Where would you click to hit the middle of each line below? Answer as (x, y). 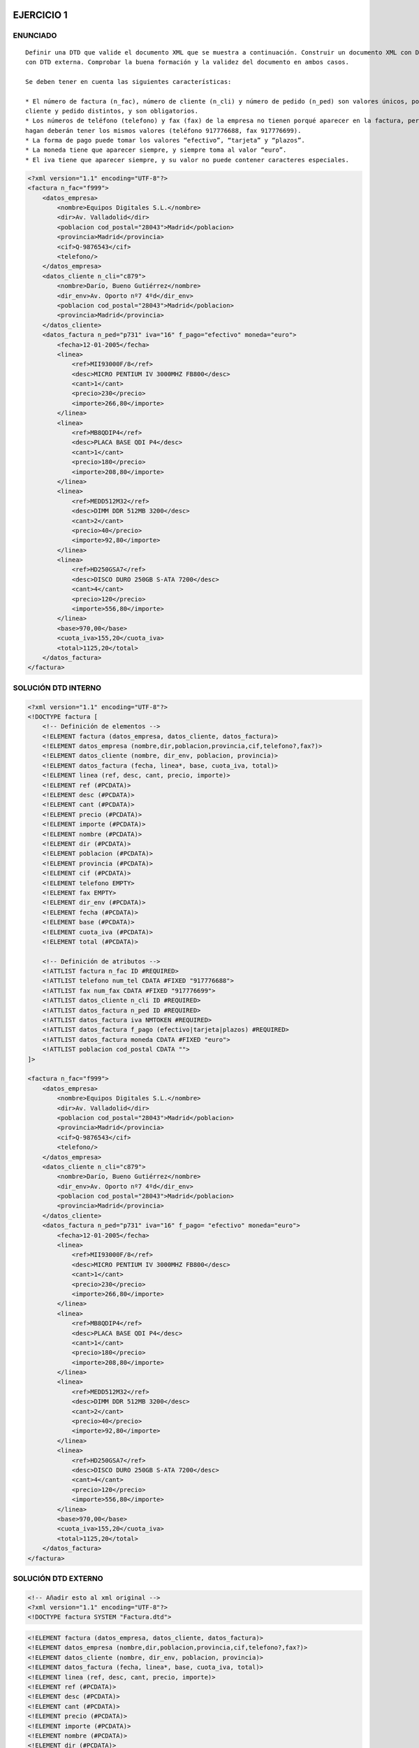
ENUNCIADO (35, 36)
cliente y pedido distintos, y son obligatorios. (112, 111)
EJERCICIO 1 (40, 15)
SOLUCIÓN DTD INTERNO (57, 687)
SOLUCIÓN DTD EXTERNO (58, 1578)
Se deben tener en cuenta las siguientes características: (128, 81)
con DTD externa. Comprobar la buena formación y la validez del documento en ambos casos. (187, 62)
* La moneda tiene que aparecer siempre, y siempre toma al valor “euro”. (156, 150)
